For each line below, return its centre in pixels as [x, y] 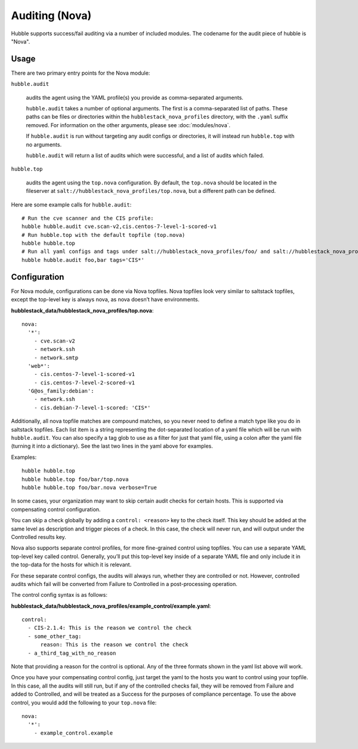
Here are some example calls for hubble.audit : [71, 204]
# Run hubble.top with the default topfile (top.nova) [104, 235]
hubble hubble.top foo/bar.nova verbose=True [89, 487]
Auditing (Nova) [51, 16]
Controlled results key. [39, 537]
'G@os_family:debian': [61, 391]
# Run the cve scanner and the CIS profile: [88, 218]
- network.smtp [56, 357]
